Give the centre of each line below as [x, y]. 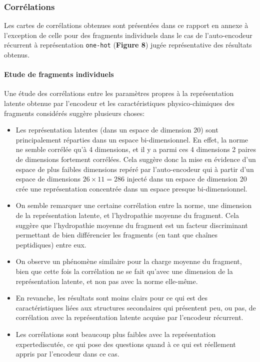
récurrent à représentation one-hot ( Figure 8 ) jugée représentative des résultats [128, 45]
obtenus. [17, 55]
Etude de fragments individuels [59, 74]
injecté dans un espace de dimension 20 [187, 179]
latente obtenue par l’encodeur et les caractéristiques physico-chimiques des [119, 103]
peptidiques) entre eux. [51, 244]
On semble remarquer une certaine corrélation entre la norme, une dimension [134, 205]
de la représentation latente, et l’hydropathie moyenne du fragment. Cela [127, 215]
